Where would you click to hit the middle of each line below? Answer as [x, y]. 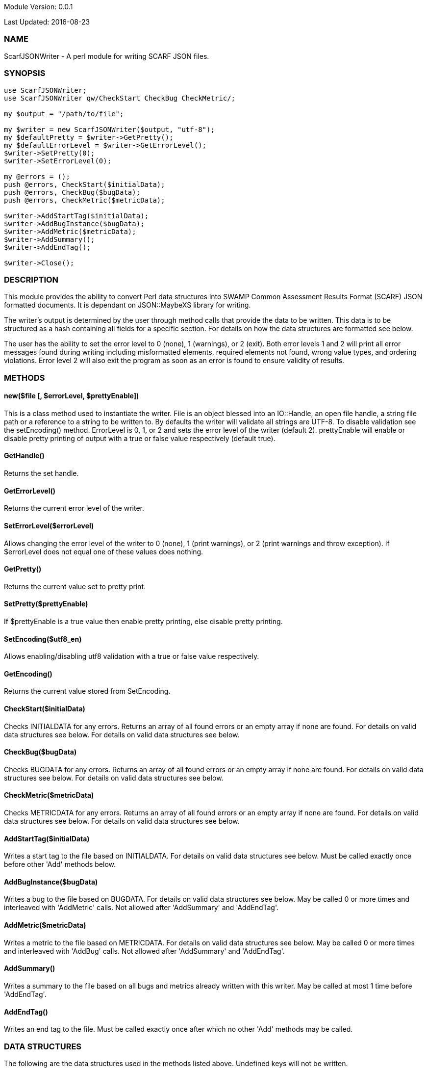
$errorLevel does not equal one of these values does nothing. [104, 551]
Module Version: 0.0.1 [38, 7]
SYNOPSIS [25, 73]
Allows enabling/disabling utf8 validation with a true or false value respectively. [132, 656]
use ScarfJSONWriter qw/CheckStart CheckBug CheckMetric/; [120, 98]
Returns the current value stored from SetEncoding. [87, 691]
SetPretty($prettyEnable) [46, 604]
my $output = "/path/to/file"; [64, 114]
